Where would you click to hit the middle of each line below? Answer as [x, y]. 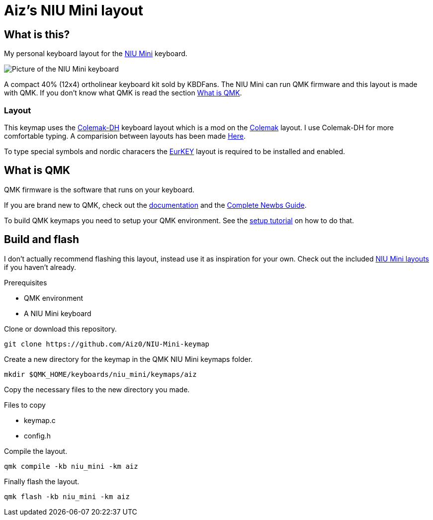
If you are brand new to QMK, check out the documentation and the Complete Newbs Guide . [155, 205]
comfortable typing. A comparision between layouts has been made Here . [125, 136]
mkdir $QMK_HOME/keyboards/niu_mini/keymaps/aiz [100, 374]
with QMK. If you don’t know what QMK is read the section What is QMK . [123, 93]
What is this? [37, 34]
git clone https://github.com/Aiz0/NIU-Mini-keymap [107, 344]
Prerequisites [26, 282]
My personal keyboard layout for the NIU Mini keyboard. [96, 54]
